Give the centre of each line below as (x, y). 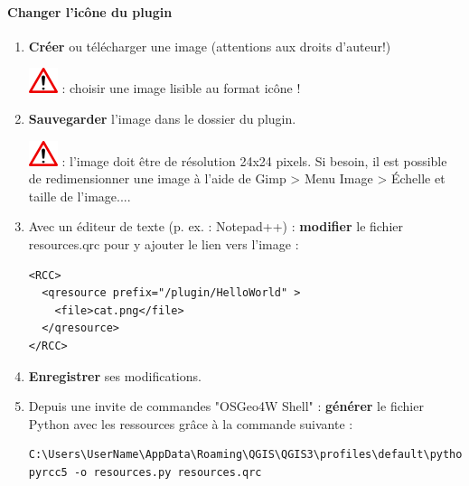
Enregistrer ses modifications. (115, 375)
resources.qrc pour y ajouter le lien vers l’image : (164, 243)
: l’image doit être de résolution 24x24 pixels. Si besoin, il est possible (254, 160)
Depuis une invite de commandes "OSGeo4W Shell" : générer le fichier (226, 406)
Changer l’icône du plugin (90, 11)
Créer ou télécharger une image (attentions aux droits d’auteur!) (210, 46)
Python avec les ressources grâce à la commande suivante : (191, 423)
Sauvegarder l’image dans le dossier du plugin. (162, 118)
